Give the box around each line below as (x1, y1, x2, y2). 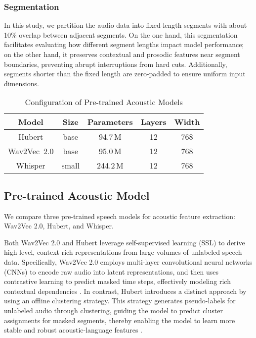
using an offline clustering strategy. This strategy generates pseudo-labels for (4, 295, 236, 306)
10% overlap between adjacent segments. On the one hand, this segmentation (4, 29, 238, 40)
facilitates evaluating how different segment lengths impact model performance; (4, 39, 244, 50)
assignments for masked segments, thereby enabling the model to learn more (4, 315, 235, 325)
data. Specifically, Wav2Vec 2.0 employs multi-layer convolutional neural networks (4, 256, 253, 267)
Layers (140, 116, 167, 128)
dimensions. (4, 78, 39, 88)
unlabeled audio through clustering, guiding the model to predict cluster (4, 305, 223, 315)
